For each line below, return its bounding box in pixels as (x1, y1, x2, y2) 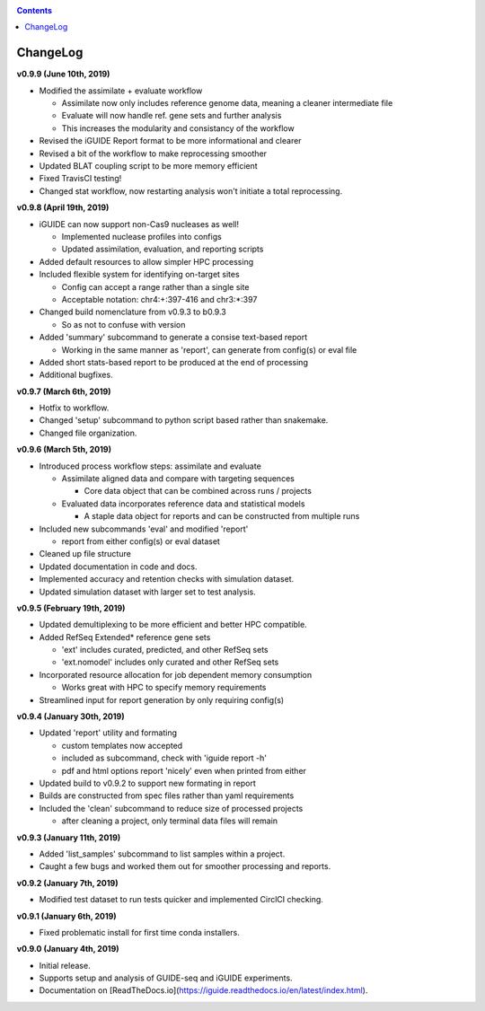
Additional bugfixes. (39, 369, 113, 381)
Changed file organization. (39, 427, 137, 438)
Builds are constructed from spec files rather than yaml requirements (39, 790, 295, 801)
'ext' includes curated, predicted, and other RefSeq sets (61, 645, 269, 655)
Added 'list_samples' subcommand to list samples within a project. (39, 848, 286, 859)
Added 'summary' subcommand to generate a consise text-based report (39, 332, 308, 343)
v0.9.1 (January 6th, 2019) (16, 910, 117, 921)
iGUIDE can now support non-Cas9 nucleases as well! (39, 218, 240, 229)
